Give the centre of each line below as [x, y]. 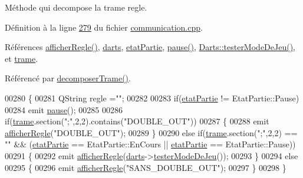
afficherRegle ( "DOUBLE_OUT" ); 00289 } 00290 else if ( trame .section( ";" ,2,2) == [151, 132]
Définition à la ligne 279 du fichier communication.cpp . [104, 27]
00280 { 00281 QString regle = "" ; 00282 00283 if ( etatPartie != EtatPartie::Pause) [152, 98]
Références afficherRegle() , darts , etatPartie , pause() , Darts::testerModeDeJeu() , [150, 47]
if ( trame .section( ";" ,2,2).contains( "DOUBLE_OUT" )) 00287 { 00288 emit [137, 121]
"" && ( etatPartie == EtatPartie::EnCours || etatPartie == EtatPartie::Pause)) [150, 144]
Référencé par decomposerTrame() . [68, 78]
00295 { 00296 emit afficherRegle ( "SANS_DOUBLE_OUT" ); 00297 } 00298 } [146, 167]
